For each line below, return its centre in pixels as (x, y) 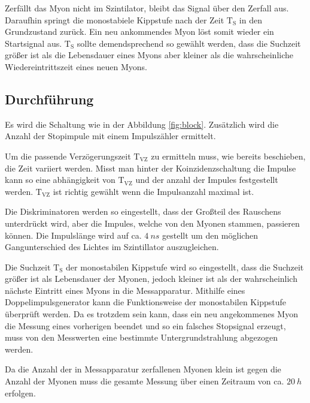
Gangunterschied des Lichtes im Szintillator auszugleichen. (112, 247)
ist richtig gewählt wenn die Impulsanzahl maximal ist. (154, 191)
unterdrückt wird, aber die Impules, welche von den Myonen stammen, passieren (152, 223)
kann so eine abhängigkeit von (60, 180)
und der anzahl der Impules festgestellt (207, 180)
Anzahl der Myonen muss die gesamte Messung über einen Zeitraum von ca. (145, 381)
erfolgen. (20, 393)
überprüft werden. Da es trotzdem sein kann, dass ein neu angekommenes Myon (151, 314)
